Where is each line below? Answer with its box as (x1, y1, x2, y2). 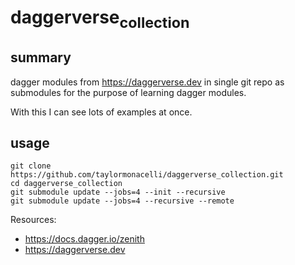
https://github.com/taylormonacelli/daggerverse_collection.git (10, 170, 284, 180)
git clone (10, 161, 52, 171)
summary (10, 49, 72, 66)
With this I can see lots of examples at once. (10, 106, 193, 118)
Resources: (10, 214, 57, 226)
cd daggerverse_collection (10, 179, 123, 189)
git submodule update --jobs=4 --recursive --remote (10, 196, 235, 206)
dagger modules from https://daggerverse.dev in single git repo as (10, 76, 285, 88)
